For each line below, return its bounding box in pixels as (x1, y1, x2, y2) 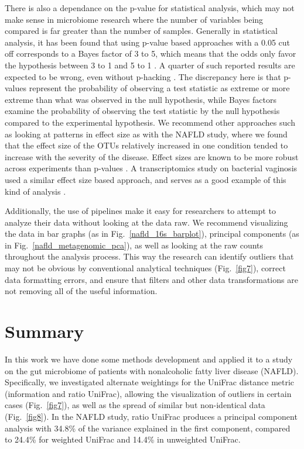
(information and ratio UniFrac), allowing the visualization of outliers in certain (5, 387, 292, 399)
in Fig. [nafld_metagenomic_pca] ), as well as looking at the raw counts (5, 239, 264, 251)
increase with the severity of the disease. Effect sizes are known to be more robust (5, 150, 299, 163)
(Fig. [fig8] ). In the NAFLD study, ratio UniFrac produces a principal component (5, 410, 298, 422)
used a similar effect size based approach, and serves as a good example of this (5, 173, 286, 185)
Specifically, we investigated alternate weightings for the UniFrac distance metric (5, 376, 295, 388)
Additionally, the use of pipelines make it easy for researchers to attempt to (5, 205, 276, 217)
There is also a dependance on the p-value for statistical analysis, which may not (5, 2, 295, 13)
